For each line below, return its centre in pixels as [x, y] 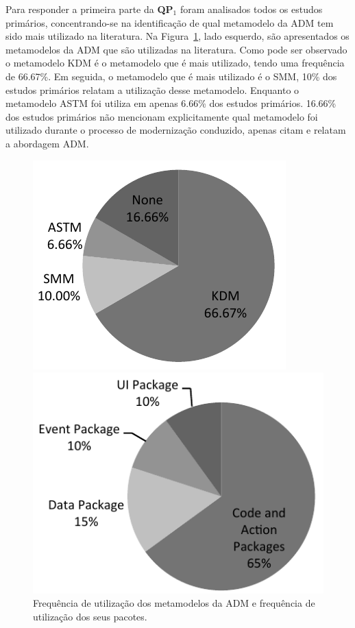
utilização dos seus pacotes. [90, 616]
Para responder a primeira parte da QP [89, 9]
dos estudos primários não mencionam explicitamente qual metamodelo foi [162, 116]
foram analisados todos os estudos [251, 9]
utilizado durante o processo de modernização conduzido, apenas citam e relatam [176, 130]
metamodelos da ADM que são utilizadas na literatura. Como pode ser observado [176, 49]
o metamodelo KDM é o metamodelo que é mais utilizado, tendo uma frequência [175, 63]
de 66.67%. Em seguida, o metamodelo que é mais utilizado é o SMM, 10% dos [171, 76]
